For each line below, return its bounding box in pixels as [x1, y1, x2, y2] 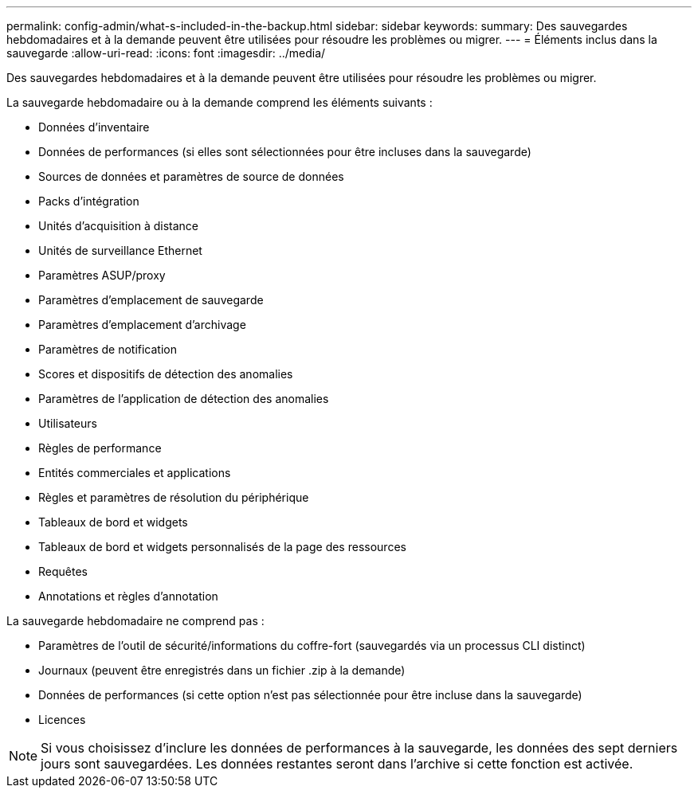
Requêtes [38, 565, 88, 578]
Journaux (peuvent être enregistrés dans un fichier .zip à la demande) [38, 663, 406, 677]
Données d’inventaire [38, 120, 150, 134]
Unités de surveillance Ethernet [38, 244, 202, 257]
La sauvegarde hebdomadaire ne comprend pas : [6, 614, 265, 628]
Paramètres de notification [38, 342, 177, 356]
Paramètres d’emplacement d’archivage [38, 318, 246, 331]
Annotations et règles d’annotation [38, 589, 218, 603]
